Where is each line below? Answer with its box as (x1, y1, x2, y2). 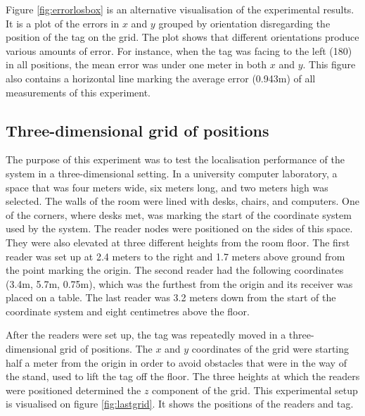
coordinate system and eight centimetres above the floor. (6, 303, 250, 318)
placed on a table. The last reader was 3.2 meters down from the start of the (6, 290, 336, 305)
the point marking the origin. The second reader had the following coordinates (6, 263, 344, 277)
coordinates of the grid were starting (191, 341, 350, 356)
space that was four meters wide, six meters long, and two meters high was (6, 179, 328, 194)
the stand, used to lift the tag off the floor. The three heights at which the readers (6, 369, 360, 384)
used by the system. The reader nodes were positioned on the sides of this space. (6, 221, 353, 236)
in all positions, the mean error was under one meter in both (6, 57, 267, 72)
